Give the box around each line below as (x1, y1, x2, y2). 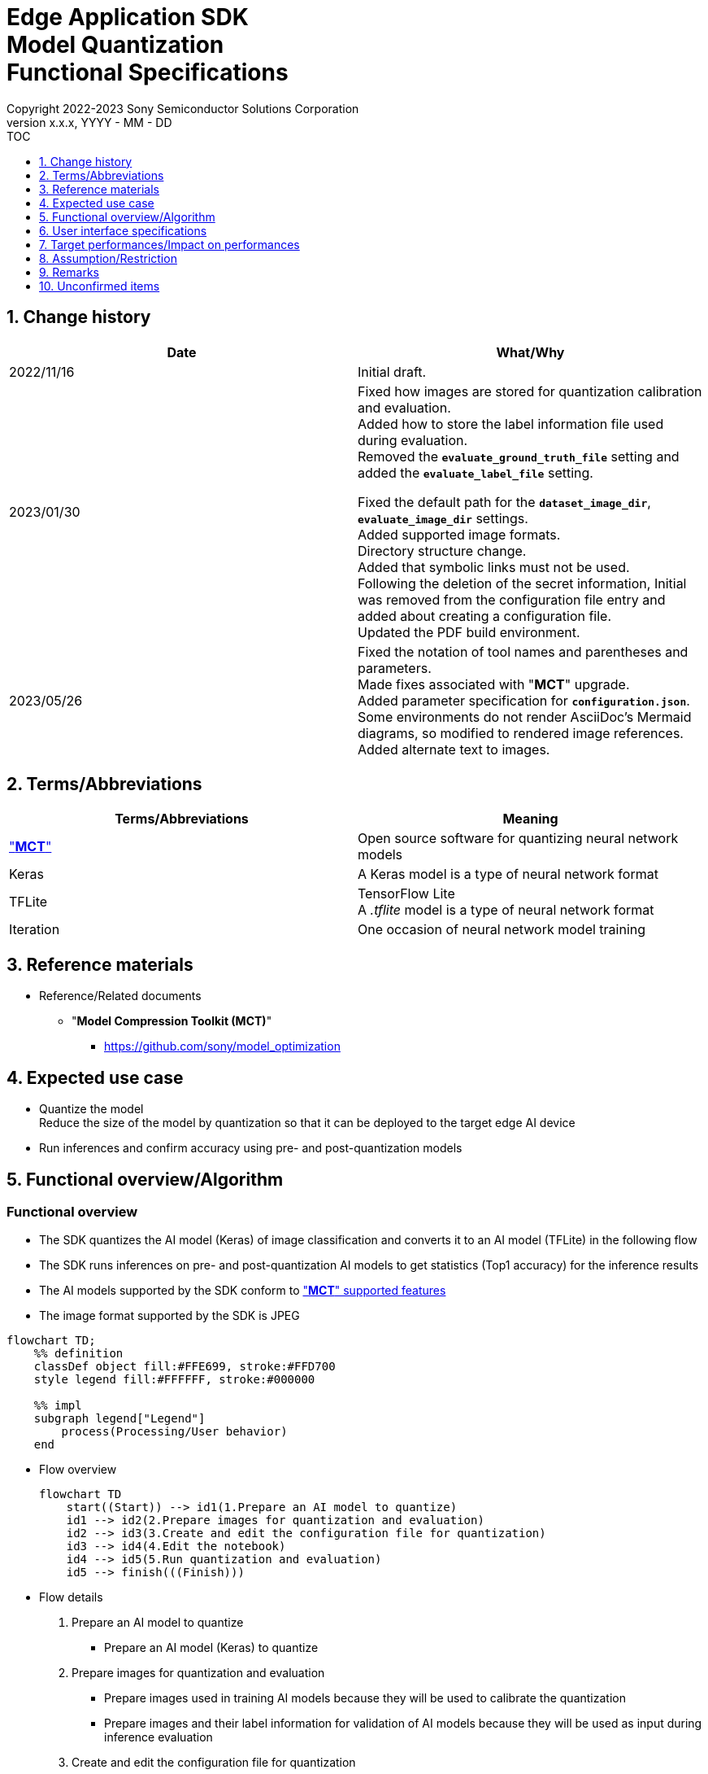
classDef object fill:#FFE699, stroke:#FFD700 (33, 1360, 336, 1374)
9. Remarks (39, 264, 99, 279)
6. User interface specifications (39, 223, 207, 238)
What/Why (496, 343, 565, 360)
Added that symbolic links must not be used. (358, 558, 630, 575)
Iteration (9, 921, 60, 938)
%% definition (33, 1347, 124, 1361)
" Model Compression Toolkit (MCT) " (72, 1014, 272, 1029)
